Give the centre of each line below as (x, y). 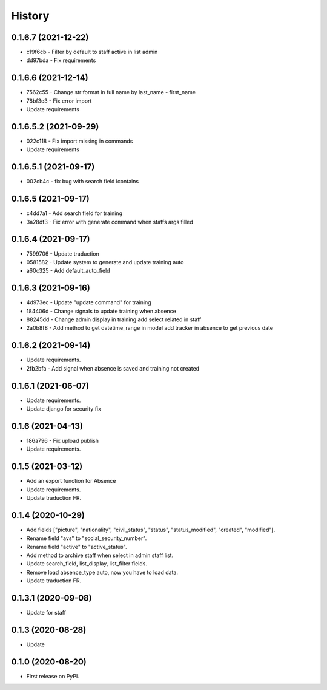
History (30, 16)
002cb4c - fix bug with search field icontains (83, 182)
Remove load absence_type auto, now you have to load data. (102, 572)
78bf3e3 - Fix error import (59, 101)
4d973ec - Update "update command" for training (89, 302)
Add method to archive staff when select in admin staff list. (100, 555)
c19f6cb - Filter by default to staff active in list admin (92, 52)
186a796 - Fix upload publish (63, 440)
